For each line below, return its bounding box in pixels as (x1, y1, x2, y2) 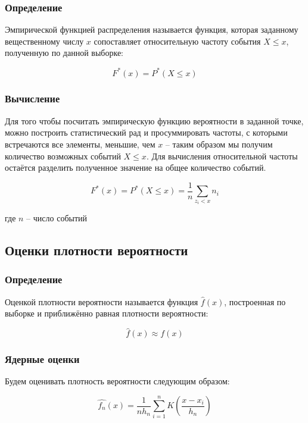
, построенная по (224, 295, 286, 308)
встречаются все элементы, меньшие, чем (5, 137, 155, 150)
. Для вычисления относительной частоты (146, 149, 298, 162)
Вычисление (5, 91, 60, 106)
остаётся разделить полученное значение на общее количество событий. (5, 161, 266, 174)
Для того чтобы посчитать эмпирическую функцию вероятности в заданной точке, (5, 114, 304, 127)
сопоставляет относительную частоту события (94, 35, 261, 47)
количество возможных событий (5, 149, 121, 162)
